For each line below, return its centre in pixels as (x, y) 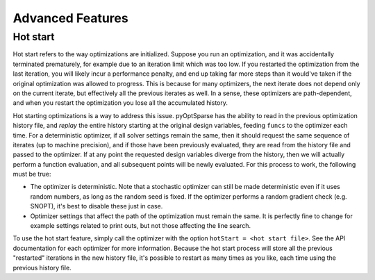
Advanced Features (70, 18)
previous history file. (42, 267)
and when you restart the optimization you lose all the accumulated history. (120, 103)
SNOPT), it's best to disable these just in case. (97, 206)
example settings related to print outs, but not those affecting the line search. (141, 226)
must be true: (32, 174)
